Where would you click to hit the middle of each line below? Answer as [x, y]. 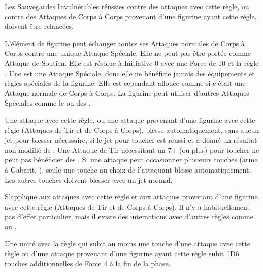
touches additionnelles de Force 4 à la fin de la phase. [88, 263]
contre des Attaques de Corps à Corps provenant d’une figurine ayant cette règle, [131, 16]
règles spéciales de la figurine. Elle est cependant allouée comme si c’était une [125, 83]
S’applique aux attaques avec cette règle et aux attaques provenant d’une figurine [131, 197]
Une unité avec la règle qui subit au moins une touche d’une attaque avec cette [127, 243]
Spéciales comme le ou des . [48, 103]
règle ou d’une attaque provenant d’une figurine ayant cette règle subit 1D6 [122, 253]
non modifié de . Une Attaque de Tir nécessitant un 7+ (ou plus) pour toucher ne [132, 149]
